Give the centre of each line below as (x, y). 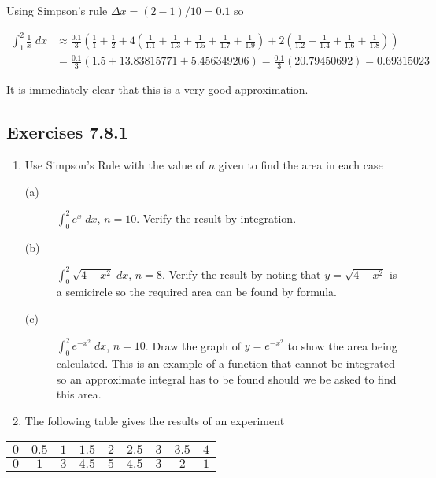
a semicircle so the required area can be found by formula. (196, 292)
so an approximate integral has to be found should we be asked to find (226, 378)
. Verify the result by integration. (216, 218)
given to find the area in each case (301, 165)
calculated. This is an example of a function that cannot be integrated (225, 363)
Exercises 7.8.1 (67, 132)
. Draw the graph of (193, 345)
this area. (79, 394)
